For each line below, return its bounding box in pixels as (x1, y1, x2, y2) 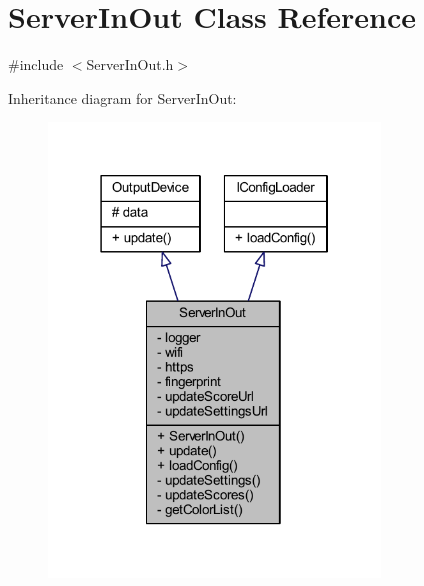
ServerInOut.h (86, 54, 174, 75)
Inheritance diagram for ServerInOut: (8, 87, 237, 108)
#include (8, 54, 64, 75)
